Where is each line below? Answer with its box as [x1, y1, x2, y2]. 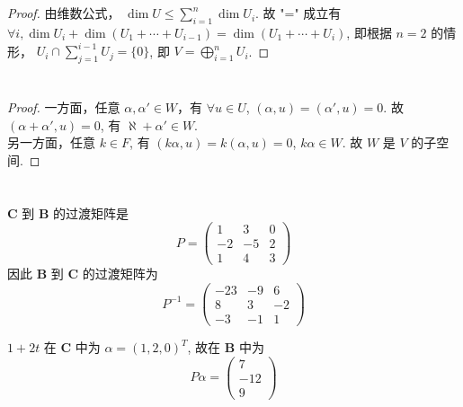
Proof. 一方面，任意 [7, 98, 120, 117]
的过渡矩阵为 [82, 264, 158, 283]
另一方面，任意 [7, 133, 95, 152]
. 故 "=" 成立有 [255, 4, 342, 22]
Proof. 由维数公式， [7, 4, 120, 22]
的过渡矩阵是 [53, 203, 129, 222]
